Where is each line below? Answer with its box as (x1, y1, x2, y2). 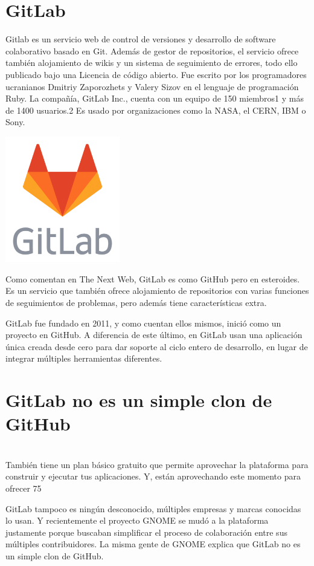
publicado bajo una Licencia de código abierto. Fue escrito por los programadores (5, 68, 307, 80)
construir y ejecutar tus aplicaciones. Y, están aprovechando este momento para (5, 470, 301, 483)
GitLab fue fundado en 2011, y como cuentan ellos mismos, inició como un (5, 316, 281, 329)
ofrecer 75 (5, 482, 42, 495)
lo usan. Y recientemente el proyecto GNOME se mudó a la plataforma (5, 514, 269, 527)
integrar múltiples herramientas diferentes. (5, 352, 162, 365)
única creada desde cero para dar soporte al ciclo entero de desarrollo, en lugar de (5, 340, 308, 353)
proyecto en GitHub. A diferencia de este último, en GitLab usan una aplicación (5, 328, 303, 341)
